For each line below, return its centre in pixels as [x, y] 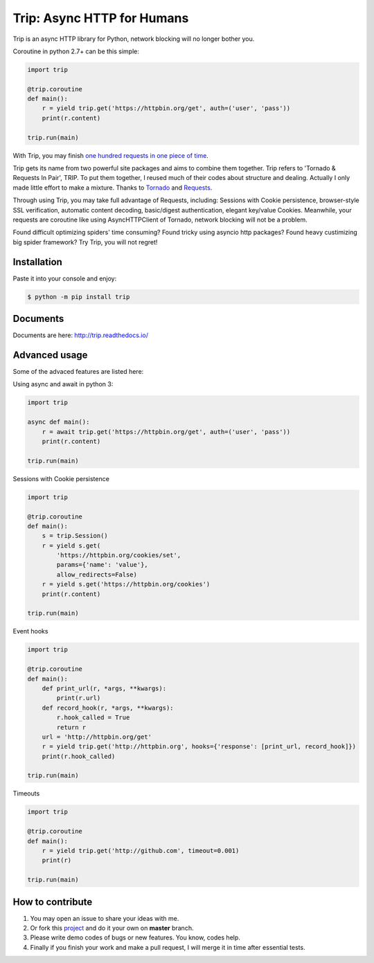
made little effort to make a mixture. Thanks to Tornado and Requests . [113, 188]
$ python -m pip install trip [79, 297]
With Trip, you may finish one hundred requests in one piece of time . [111, 155]
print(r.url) [79, 698]
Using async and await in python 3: [63, 384]
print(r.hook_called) [79, 756]
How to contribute [53, 902]
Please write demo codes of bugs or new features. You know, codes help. [135, 937]
